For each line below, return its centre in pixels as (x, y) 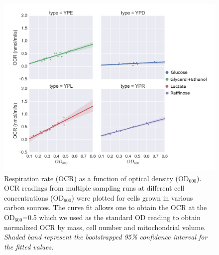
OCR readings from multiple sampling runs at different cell (94, 188)
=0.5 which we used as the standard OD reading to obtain (111, 217)
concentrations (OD (34, 197)
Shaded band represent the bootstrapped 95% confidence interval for (106, 237)
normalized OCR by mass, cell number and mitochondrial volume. (105, 227)
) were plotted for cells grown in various (132, 197)
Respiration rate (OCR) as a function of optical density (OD (97, 178)
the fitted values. (29, 246)
